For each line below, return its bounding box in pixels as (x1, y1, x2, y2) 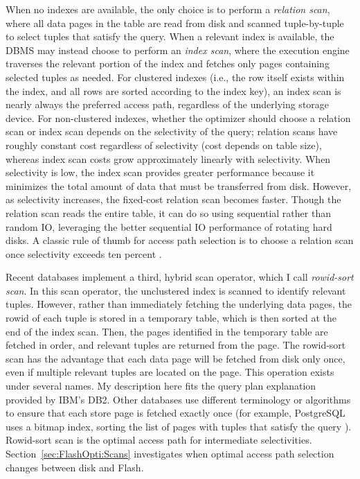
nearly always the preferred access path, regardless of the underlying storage (6, 97, 330, 112)
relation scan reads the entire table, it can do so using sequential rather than (6, 205, 331, 220)
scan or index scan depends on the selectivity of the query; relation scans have (6, 124, 338, 139)
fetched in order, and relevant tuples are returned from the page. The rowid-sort (6, 338, 346, 352)
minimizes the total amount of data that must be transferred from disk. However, (6, 178, 352, 193)
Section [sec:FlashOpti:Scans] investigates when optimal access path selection (6, 446, 334, 460)
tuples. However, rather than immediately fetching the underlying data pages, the (6, 297, 352, 311)
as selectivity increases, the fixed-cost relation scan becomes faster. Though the (6, 192, 341, 207)
